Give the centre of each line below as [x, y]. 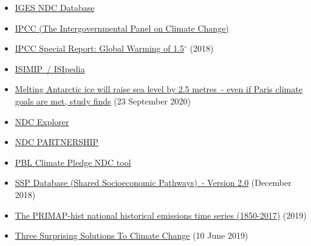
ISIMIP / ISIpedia [50, 68]
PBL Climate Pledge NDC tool [73, 162]
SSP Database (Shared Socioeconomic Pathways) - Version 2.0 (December [153, 183]
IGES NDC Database [55, 7]
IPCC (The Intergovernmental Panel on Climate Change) [122, 28]
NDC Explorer [42, 121]
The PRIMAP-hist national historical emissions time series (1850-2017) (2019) [161, 215]
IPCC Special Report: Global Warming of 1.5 [100, 48]
